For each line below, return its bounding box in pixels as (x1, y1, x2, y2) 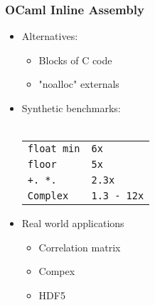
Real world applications (21, 216, 124, 231)
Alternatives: (21, 29, 78, 44)
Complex (27, 190, 69, 202)
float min (27, 143, 80, 155)
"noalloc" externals (38, 76, 119, 91)
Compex (38, 264, 75, 279)
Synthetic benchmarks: (21, 101, 121, 115)
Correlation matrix (38, 239, 121, 254)
